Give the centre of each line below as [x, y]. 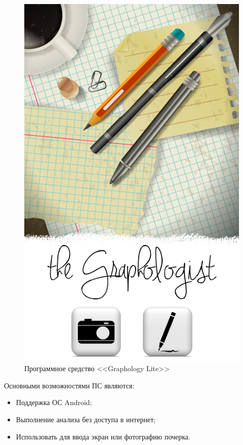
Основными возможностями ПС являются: [69, 385]
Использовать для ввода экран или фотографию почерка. [103, 436]
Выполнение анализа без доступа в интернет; [86, 419]
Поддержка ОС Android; [54, 402]
